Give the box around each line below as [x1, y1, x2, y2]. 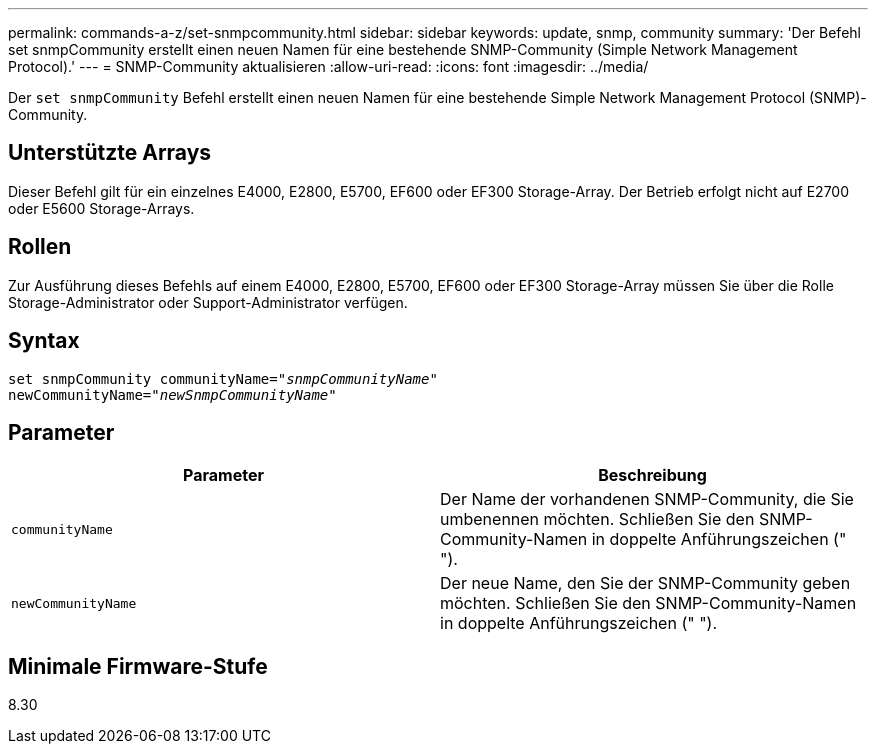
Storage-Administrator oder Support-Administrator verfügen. [8, 293, 408, 311]
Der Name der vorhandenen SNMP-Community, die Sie [440, 489, 854, 510]
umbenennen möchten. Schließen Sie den [440, 509, 755, 530]
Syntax [8, 328, 80, 354]
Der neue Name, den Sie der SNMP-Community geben [440, 573, 851, 594]
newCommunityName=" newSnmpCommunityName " [8, 386, 337, 403]
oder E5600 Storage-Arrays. [8, 199, 195, 217]
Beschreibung [598, 465, 707, 486]
